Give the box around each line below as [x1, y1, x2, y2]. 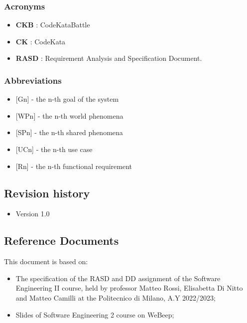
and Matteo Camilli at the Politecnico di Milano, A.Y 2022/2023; [15, 292, 216, 303]
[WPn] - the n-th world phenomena [15, 110, 123, 121]
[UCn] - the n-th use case [15, 144, 93, 154]
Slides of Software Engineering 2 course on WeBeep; [15, 309, 174, 320]
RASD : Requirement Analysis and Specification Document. [15, 53, 202, 63]
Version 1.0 [15, 208, 50, 219]
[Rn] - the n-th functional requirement [15, 161, 132, 171]
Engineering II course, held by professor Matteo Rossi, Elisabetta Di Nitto [15, 283, 243, 293]
